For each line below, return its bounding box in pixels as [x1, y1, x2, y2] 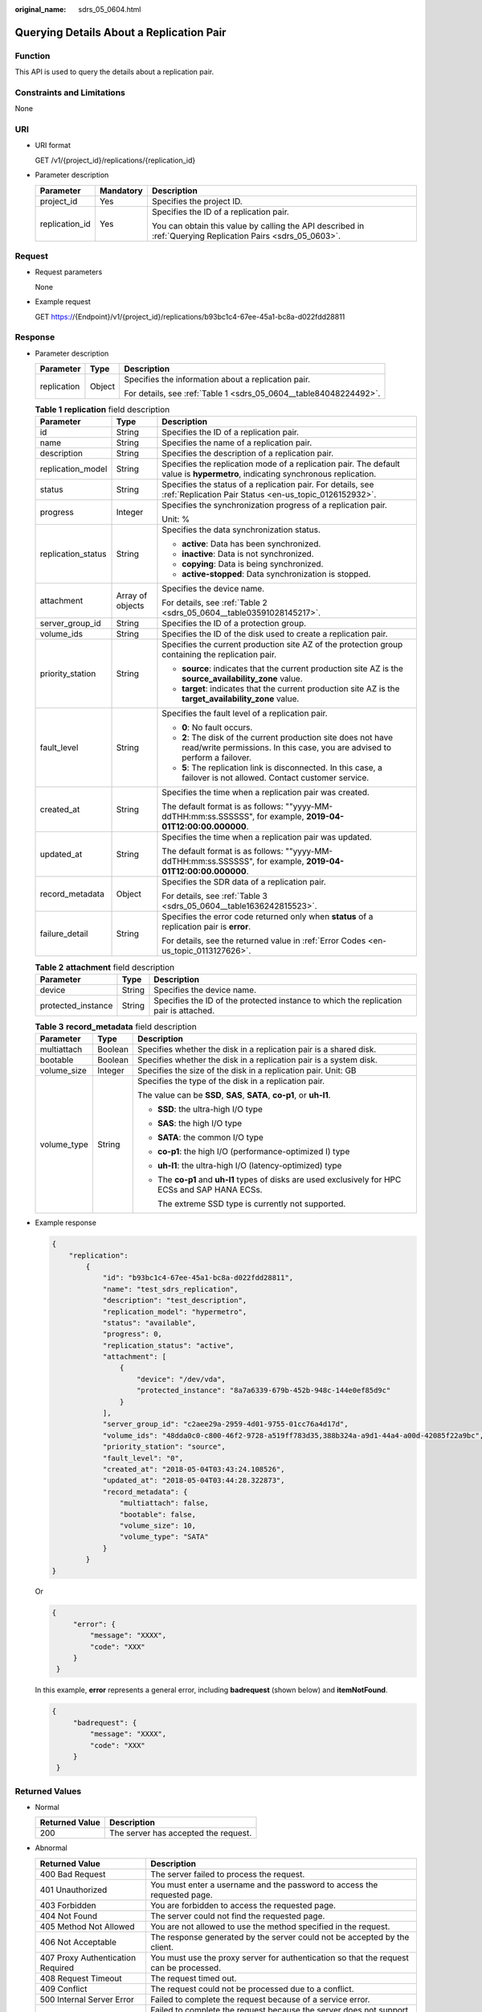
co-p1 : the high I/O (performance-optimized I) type [157, 1146, 350, 1157]
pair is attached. [153, 1004, 215, 1016]
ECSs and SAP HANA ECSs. [157, 1184, 263, 1195]
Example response [35, 1218, 96, 1227]
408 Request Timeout [39, 1973, 122, 1984]
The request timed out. [149, 1973, 237, 1984]
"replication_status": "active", [102, 1341, 235, 1350]
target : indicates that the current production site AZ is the [182, 683, 400, 695]
